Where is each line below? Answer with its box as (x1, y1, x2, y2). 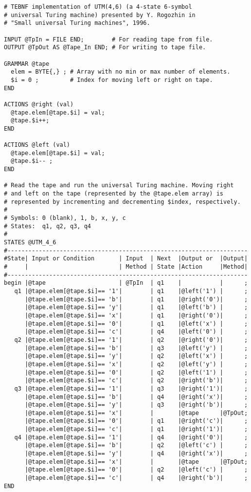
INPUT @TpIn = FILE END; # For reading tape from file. (4, 36, 213, 43)
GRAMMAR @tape (4, 60, 50, 67)
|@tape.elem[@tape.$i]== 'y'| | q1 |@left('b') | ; (24, 304, 248, 311)
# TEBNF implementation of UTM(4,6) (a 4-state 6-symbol (4, 3, 192, 10)
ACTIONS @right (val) (4, 100, 74, 108)
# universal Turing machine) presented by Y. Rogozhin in (4, 11, 196, 19)
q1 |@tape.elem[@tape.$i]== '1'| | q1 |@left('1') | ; (14, 287, 248, 295)
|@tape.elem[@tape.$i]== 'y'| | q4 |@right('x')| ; (24, 450, 248, 457)
